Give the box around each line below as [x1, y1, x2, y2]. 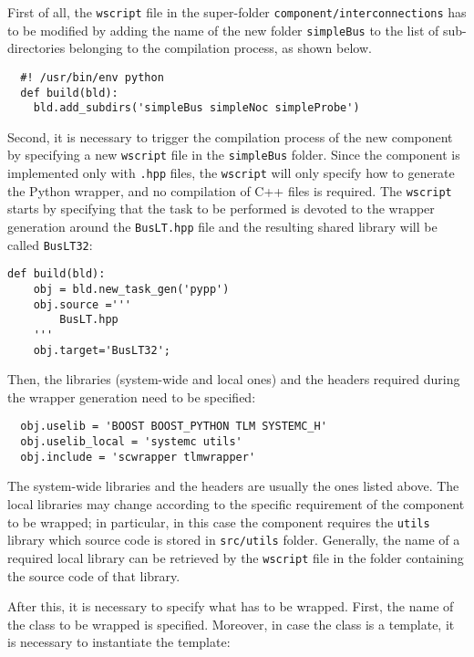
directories [7, 38, 66, 57]
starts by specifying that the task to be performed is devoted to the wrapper [7, 199, 435, 218]
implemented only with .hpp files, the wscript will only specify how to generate [7, 163, 455, 182]
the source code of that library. [7, 566, 180, 585]
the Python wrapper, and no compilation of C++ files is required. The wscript [7, 181, 452, 200]
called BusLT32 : [7, 235, 93, 254]
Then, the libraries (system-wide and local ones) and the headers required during [7, 370, 460, 389]
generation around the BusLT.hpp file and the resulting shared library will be [7, 217, 438, 236]
